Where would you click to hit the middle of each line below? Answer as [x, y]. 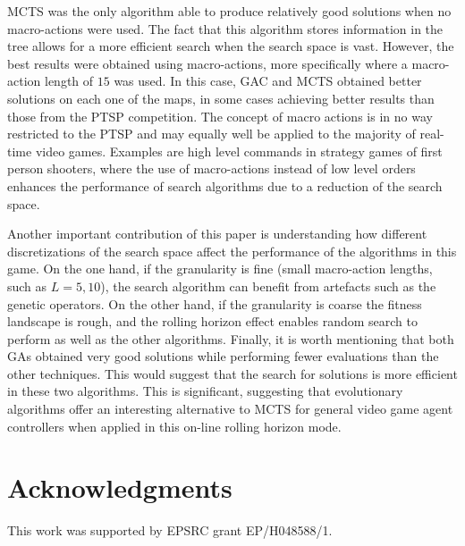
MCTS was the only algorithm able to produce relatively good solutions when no [229, 11]
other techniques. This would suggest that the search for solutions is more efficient [232, 373]
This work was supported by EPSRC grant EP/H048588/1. [170, 530]
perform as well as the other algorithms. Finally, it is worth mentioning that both [231, 338]
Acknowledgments [120, 487]
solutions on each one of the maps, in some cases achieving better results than [221, 98]
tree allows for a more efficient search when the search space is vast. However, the [231, 46]
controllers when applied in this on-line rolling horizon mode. [174, 426]
